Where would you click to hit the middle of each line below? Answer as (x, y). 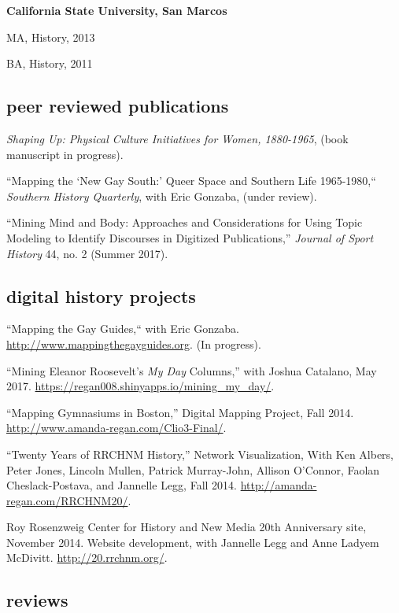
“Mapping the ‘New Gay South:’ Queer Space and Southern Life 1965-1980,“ (191, 181)
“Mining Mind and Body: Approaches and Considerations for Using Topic (185, 222)
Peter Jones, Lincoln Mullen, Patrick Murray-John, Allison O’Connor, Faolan (193, 469)
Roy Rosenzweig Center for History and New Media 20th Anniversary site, (187, 527)
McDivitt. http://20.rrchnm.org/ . (87, 558)
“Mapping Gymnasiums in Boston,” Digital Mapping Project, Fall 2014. (180, 412)
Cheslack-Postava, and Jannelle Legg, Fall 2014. (122, 485)
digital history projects (101, 295)
